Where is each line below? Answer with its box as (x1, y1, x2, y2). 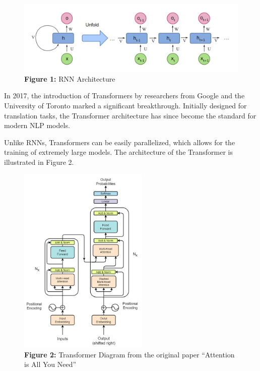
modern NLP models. (4, 120, 70, 131)
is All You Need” (24, 359, 77, 369)
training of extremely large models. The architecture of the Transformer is (4, 147, 233, 157)
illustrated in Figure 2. (4, 156, 74, 167)
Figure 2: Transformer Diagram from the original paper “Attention (24, 349, 235, 359)
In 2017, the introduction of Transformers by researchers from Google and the (4, 90, 245, 101)
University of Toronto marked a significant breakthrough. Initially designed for (4, 100, 247, 110)
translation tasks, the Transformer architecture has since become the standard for (4, 110, 256, 120)
